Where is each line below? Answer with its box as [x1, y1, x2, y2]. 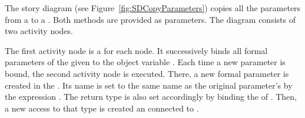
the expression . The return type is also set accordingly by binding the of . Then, [5, 90, 297, 103]
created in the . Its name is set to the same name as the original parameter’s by [5, 79, 293, 91]
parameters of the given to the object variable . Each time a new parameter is [5, 56, 286, 68]
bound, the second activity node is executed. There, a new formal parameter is [5, 67, 289, 79]
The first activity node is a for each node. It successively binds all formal [5, 44, 268, 56]
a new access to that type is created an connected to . [5, 102, 199, 114]
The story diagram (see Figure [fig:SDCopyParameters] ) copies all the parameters [5, 2, 301, 14]
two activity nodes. [5, 25, 73, 37]
